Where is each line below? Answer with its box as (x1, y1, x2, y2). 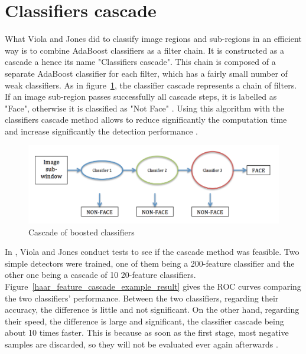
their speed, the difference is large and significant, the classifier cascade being (5, 314, 284, 327)
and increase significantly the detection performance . (5, 124, 198, 137)
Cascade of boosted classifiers (28, 225, 135, 238)
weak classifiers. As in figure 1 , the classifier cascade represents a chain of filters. (5, 78, 297, 91)
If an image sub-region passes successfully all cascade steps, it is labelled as (5, 90, 277, 103)
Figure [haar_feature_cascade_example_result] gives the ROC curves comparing (5, 280, 301, 292)
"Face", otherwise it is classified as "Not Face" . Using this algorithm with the (5, 101, 285, 114)
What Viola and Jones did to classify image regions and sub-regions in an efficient (5, 32, 302, 45)
